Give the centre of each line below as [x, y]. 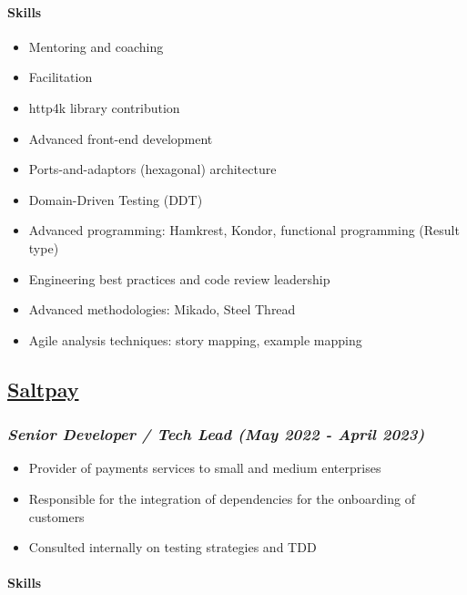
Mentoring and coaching [96, 46]
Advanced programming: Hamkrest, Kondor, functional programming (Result [244, 230]
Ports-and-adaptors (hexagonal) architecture [152, 169]
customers [56, 516]
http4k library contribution [104, 107]
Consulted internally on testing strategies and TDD [173, 547]
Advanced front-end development [121, 138]
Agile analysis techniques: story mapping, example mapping [195, 339]
